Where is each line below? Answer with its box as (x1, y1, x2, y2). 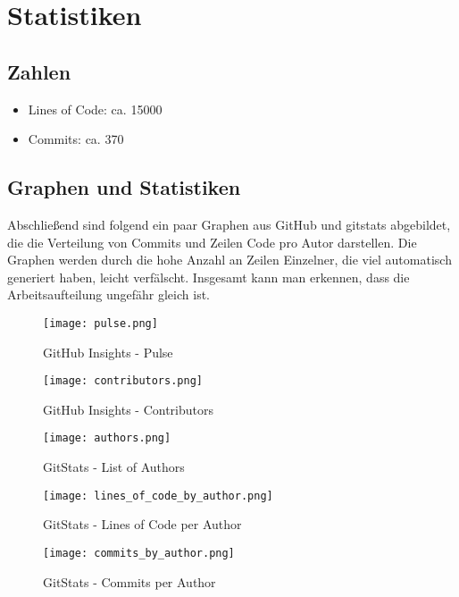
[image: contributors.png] (43, 374, 203, 388)
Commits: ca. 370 (28, 130, 124, 148)
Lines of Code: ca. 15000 (28, 99, 163, 118)
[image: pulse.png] (43, 316, 158, 330)
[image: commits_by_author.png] (43, 546, 235, 559)
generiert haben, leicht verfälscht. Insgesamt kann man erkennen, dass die (7, 267, 410, 286)
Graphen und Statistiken (7, 173, 241, 201)
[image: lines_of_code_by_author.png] (43, 489, 273, 502)
